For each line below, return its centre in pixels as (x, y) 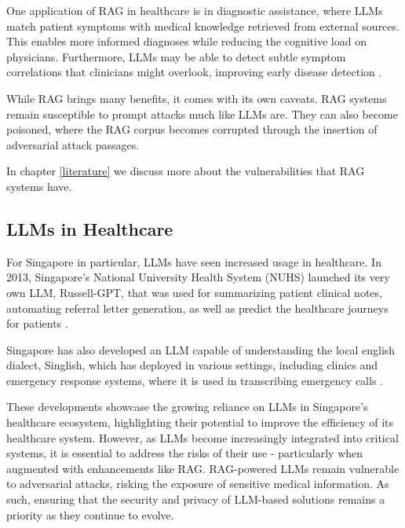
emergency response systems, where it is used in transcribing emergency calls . (195, 380)
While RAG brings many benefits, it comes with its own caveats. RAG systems (197, 98)
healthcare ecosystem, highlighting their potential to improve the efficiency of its (200, 422)
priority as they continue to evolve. (90, 514)
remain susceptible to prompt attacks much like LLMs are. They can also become (202, 114)
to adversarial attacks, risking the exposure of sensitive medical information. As (198, 484)
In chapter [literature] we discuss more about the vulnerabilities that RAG (186, 171)
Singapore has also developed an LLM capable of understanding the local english (201, 349)
